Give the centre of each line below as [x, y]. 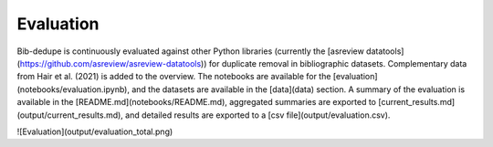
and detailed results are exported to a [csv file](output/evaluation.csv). [257, 115]
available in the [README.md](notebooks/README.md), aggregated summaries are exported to [197, 102]
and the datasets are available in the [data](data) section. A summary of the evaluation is [298, 89]
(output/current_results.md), [70, 115]
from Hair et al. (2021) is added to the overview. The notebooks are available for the [174, 77]
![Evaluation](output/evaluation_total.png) [95, 131]
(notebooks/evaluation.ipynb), [73, 89]
